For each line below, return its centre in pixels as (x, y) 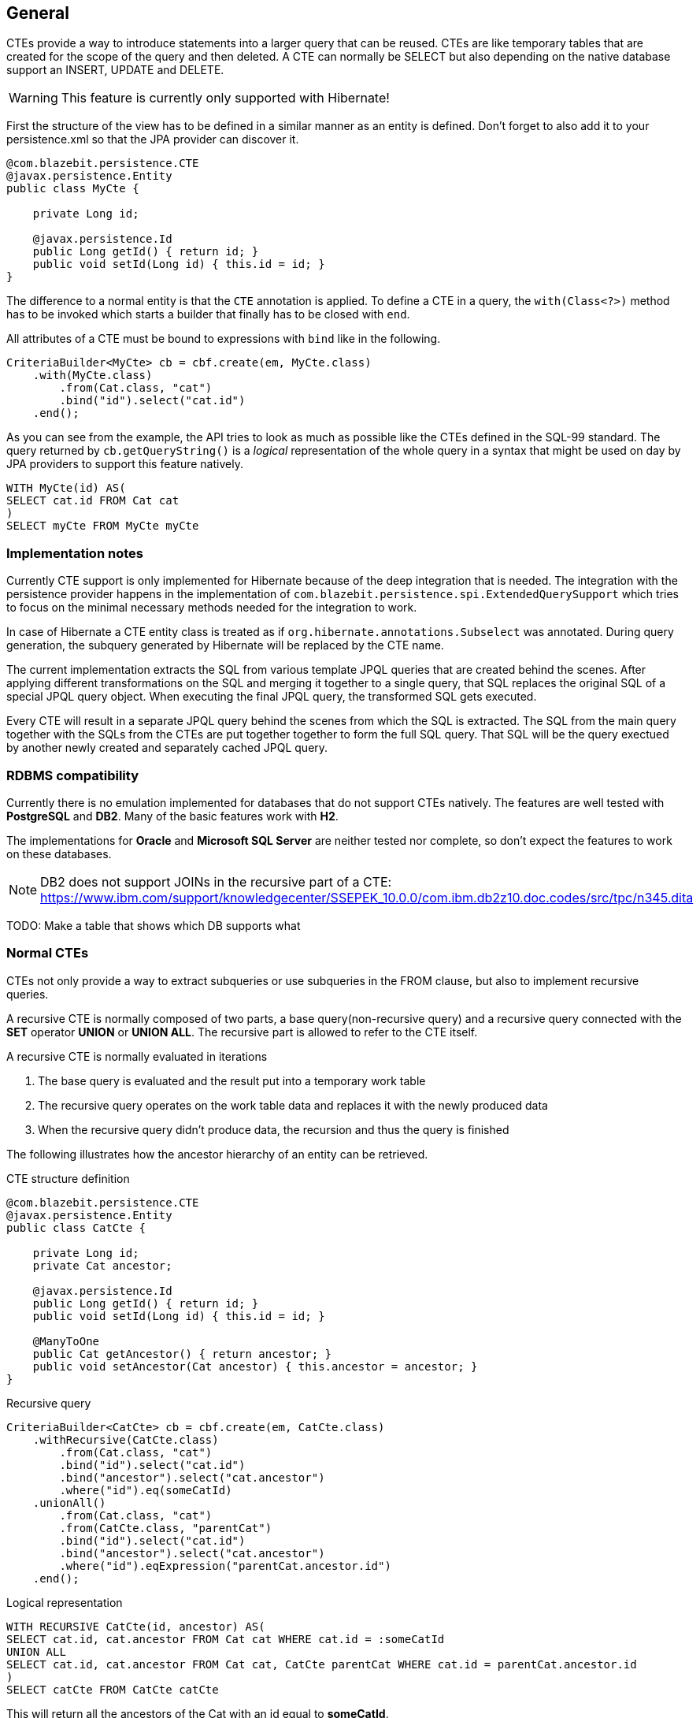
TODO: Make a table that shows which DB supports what (154, 925)
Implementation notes (75, 553)
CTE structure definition (68, 1178)
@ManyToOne (66, 1341)
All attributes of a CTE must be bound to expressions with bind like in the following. (224, 339)
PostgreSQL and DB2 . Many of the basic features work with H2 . (172, 816)
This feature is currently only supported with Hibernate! (225, 98)
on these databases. (59, 853)
